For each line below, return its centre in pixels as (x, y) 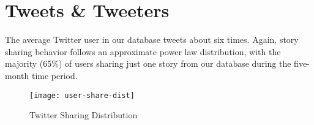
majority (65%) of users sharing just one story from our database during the (148, 63)
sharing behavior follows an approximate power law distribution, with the (143, 51)
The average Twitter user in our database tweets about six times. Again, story (152, 40)
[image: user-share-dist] (82, 95)
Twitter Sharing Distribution (84, 115)
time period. (54, 75)
